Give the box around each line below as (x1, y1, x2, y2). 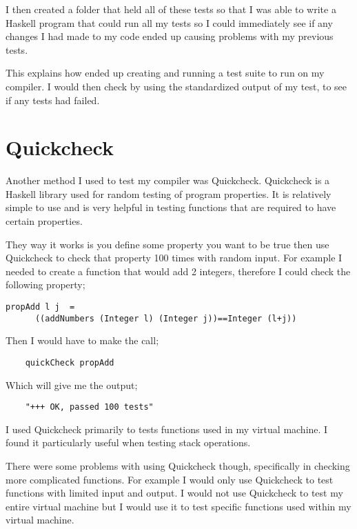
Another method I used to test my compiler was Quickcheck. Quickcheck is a (6, 173, 330, 188)
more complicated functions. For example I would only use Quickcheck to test (6, 472, 334, 486)
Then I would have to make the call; (6, 333, 159, 348)
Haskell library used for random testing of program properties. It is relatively (6, 186, 331, 201)
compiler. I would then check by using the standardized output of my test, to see (6, 79, 347, 93)
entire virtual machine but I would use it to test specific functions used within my (6, 499, 351, 513)
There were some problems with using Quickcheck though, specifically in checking (6, 459, 350, 473)
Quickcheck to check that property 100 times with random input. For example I (6, 250, 343, 265)
